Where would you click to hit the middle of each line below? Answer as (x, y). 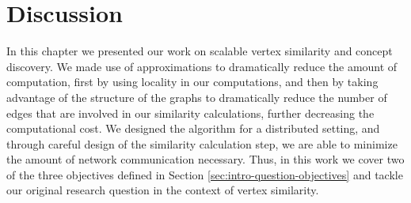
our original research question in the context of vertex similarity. (163, 190)
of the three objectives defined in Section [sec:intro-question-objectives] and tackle (205, 174)
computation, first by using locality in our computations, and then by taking (192, 82)
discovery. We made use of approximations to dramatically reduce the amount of (202, 66)
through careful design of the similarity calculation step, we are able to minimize (202, 143)
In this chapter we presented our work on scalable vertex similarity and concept (200, 51)
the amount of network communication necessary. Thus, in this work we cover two (205, 159)
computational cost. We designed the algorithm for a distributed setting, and (193, 128)
